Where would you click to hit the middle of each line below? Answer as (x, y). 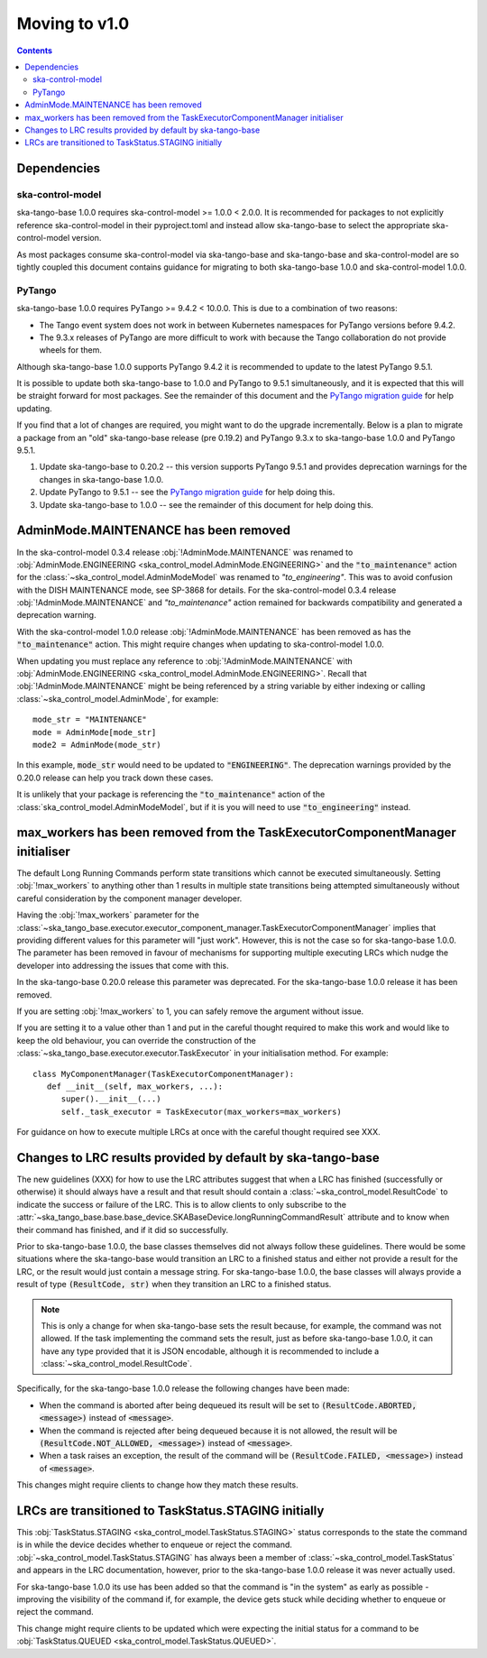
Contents (35, 51)
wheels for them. (71, 350)
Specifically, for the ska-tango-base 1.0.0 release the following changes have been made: (184, 1388)
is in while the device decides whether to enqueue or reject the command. (155, 1545)
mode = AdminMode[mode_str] (95, 732)
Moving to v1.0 (73, 23)
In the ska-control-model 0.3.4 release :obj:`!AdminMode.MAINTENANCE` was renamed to (185, 552)
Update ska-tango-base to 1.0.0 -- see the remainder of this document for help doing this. (207, 504)
